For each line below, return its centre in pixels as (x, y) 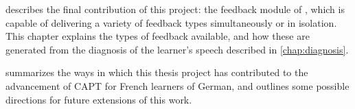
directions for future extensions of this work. (99, 99)
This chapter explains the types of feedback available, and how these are (158, 36)
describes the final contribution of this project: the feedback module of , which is (175, 9)
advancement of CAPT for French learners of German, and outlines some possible (177, 85)
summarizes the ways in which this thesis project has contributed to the (157, 72)
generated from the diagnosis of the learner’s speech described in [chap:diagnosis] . (177, 49)
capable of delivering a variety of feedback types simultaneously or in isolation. (171, 22)
